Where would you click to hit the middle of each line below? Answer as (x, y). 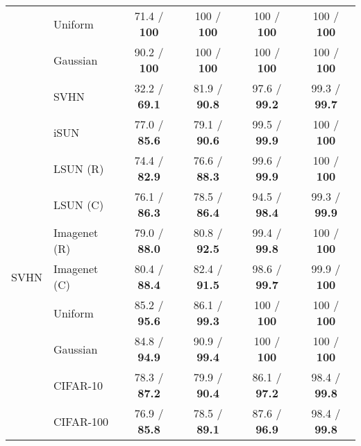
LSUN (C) (78, 204)
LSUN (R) (78, 168)
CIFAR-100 (81, 421)
